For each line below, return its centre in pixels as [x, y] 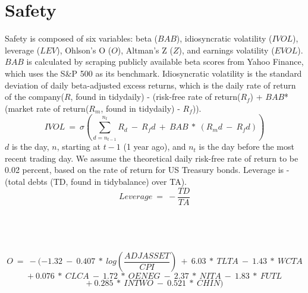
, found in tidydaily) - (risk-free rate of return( [155, 97]
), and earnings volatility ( [227, 50]
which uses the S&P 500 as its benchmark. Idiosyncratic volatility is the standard [153, 73]
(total [15, 182]
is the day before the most [246, 146]
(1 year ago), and [155, 146]
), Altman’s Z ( [145, 50]
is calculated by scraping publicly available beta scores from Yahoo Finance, [165, 62]
